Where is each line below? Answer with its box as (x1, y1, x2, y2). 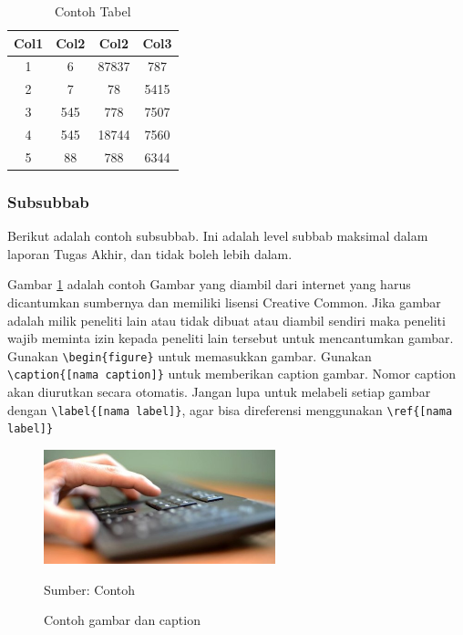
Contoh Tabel (54, 2, 131, 20)
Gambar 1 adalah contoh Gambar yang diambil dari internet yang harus (7, 275, 411, 294)
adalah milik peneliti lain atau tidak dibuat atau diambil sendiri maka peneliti (7, 310, 446, 329)
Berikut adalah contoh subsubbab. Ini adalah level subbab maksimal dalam (7, 226, 428, 245)
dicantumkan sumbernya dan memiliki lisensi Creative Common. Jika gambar (7, 292, 441, 311)
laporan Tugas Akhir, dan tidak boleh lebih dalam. (7, 244, 293, 263)
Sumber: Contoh (44, 579, 136, 599)
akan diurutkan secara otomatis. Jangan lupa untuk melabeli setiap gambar (7, 382, 431, 401)
